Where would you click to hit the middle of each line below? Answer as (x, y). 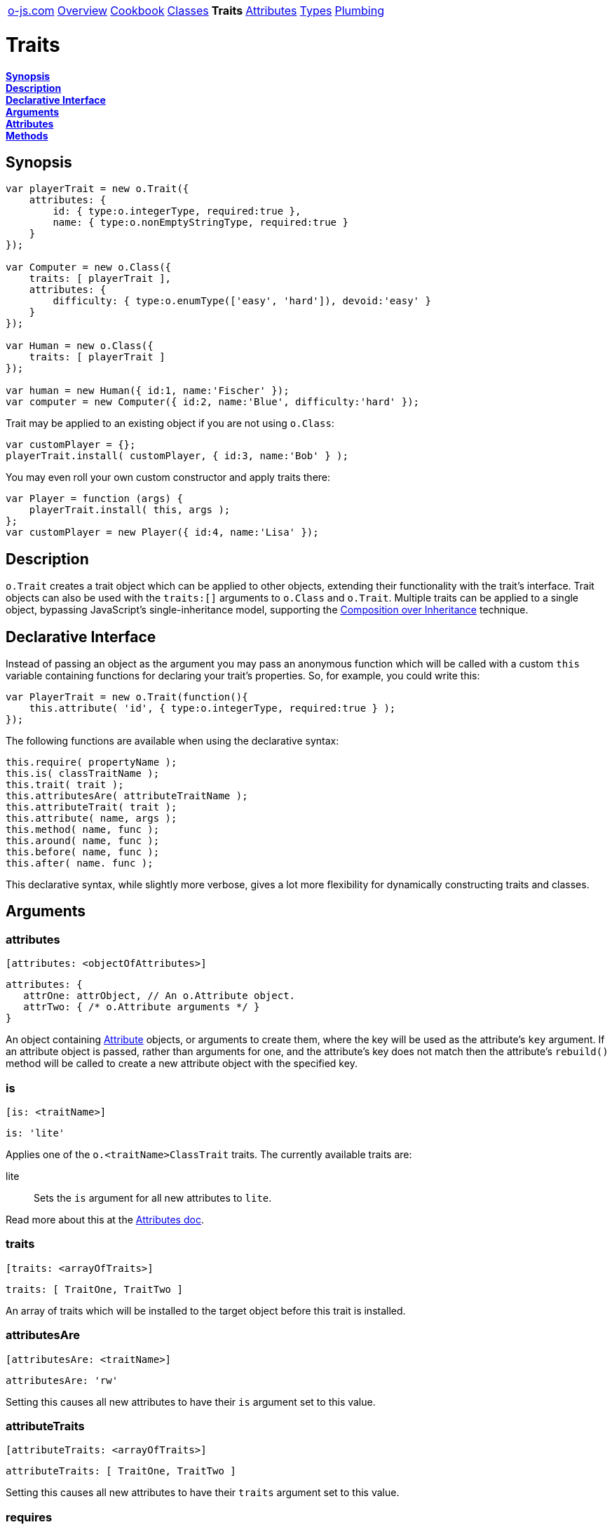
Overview (82, 11)
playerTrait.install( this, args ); (130, 510)
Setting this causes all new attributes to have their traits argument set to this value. (203, 1493)
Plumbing (359, 11)
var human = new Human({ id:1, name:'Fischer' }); (148, 391)
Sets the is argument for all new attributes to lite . (153, 1198)
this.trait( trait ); (65, 785)
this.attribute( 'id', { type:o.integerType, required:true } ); (212, 708)
